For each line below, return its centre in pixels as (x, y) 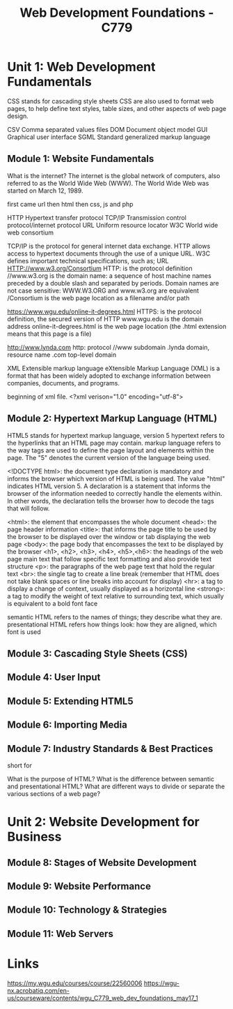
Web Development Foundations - (117, 13)
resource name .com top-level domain (62, 355)
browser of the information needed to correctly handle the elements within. (115, 493)
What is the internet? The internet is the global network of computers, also (114, 175)
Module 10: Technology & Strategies (87, 910)
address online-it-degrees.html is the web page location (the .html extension (117, 326)
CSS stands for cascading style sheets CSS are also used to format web (111, 101)
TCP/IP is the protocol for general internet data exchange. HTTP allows (109, 246)
